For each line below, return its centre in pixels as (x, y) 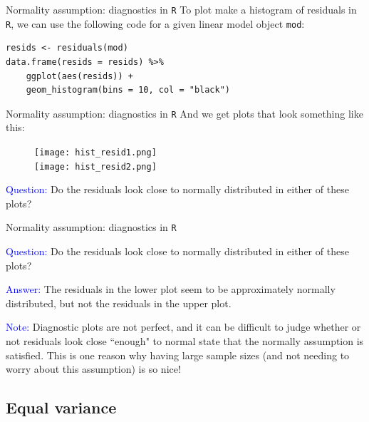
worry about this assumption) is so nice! (93, 369)
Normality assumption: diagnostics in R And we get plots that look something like (184, 113)
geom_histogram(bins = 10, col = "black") (128, 90)
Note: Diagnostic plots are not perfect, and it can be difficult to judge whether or (183, 327)
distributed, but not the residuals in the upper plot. (119, 303)
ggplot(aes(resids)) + (79, 76)
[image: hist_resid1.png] (95, 152)
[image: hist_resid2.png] (95, 166)
